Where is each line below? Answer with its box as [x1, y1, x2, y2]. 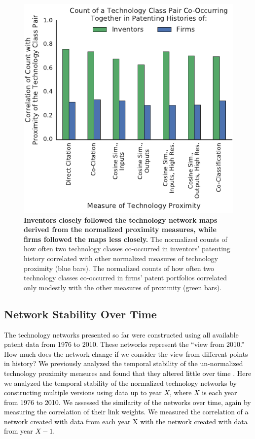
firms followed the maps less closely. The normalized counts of [24, 234, 227, 244]
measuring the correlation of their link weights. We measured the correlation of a [4, 406, 249, 417]
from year [4, 426, 33, 436]
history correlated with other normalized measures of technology [24, 253, 219, 263]
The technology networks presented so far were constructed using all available [4, 329, 239, 339]
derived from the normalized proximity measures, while [24, 224, 217, 235]
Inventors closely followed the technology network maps [24, 214, 218, 225]
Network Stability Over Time [4, 306, 157, 321]
